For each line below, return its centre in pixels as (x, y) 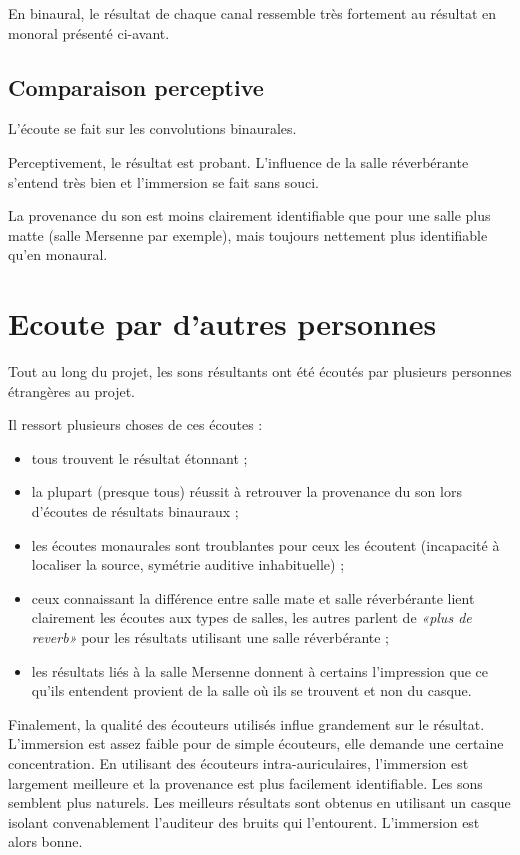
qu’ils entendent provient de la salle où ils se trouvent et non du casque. (251, 690)
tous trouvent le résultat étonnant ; (139, 457)
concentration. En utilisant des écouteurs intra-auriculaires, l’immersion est (238, 762)
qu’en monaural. (58, 254)
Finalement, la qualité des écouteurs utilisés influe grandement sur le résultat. (246, 723)
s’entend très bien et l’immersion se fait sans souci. (163, 181)
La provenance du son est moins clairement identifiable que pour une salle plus (249, 215)
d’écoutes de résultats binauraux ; (135, 511)
